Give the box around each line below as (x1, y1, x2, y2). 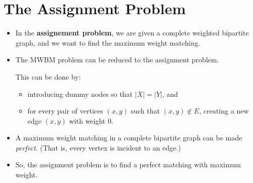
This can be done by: (15, 71, 81, 82)
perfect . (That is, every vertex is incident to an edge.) (15, 142, 181, 153)
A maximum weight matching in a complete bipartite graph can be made (15, 132, 242, 143)
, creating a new (199, 105, 249, 116)
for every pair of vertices (27, 105, 103, 116)
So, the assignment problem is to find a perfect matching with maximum (15, 159, 241, 170)
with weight (69, 115, 106, 126)
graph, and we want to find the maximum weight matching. (15, 37, 200, 48)
